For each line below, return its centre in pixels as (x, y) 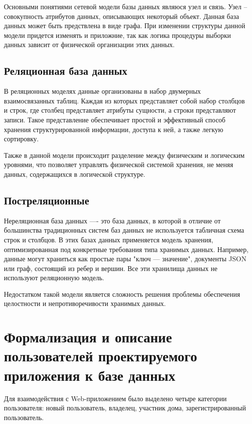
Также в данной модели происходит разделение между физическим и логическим (124, 155)
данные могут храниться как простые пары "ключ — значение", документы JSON (125, 259)
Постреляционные (47, 200)
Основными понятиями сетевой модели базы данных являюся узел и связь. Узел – (126, 6)
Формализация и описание (88, 337)
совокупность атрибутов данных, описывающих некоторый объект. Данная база (122, 16)
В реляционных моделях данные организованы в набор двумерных (102, 91)
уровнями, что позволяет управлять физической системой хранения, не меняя (119, 164)
